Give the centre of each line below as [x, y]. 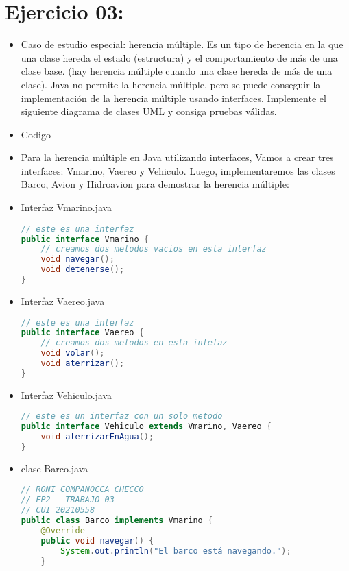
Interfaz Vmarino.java [67, 207]
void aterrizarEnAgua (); [97, 437]
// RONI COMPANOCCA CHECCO [82, 490]
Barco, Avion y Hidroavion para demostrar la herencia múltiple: [155, 184]
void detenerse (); [83, 270]
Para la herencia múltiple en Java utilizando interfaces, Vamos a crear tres [177, 157]
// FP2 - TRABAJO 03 [68, 500]
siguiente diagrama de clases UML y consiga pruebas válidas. [149, 111]
